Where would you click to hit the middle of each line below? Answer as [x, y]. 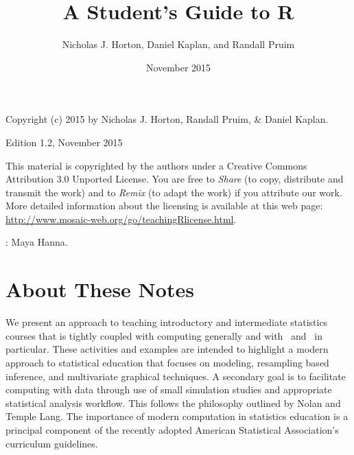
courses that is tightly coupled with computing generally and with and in [164, 335]
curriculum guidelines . [52, 443]
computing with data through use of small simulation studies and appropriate [169, 389]
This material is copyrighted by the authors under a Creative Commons [156, 165]
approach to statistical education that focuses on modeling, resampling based [167, 362]
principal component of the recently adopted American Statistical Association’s [172, 429]
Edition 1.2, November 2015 [64, 142]
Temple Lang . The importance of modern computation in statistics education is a [177, 416]
